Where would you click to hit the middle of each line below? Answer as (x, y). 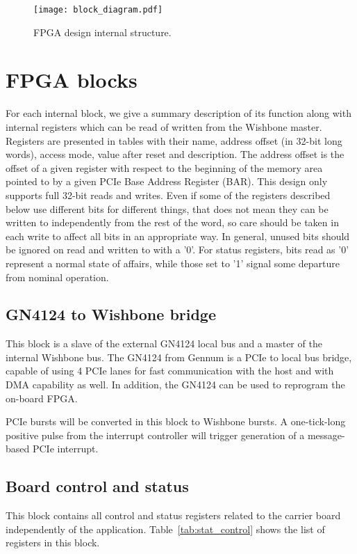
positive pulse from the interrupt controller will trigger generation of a (155, 435)
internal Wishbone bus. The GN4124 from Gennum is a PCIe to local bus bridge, (179, 357)
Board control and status (97, 486)
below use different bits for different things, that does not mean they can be (167, 208)
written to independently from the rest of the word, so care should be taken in (172, 222)
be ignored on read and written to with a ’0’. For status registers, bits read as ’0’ (177, 250)
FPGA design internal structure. (102, 32)
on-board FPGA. (42, 398)
